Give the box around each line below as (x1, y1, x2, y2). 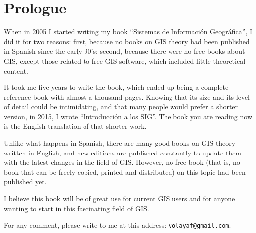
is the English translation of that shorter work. (4, 121, 147, 131)
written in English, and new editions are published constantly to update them (4, 147, 242, 157)
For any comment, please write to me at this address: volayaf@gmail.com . (4, 220, 231, 230)
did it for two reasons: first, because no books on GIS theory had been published (4, 36, 250, 46)
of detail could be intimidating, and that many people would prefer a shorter (4, 101, 238, 112)
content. (4, 65, 28, 76)
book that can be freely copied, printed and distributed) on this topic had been (4, 166, 246, 177)
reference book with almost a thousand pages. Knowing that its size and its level (4, 91, 250, 102)
